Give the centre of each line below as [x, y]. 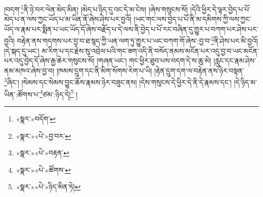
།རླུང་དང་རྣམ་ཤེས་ [235, 61]
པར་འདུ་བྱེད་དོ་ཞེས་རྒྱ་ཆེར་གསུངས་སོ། [49, 61]
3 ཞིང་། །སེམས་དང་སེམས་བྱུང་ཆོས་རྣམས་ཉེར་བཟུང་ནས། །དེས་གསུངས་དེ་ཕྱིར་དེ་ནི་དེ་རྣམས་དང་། [118, 82]
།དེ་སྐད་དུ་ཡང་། [22, 50]
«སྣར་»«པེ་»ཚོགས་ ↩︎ [43, 169]
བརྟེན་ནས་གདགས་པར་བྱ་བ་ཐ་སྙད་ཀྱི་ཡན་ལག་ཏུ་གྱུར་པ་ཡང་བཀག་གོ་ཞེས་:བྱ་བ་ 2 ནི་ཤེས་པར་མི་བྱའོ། [137, 40]
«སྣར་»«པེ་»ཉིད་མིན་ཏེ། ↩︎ [48, 187]
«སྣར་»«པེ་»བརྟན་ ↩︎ [42, 153]
